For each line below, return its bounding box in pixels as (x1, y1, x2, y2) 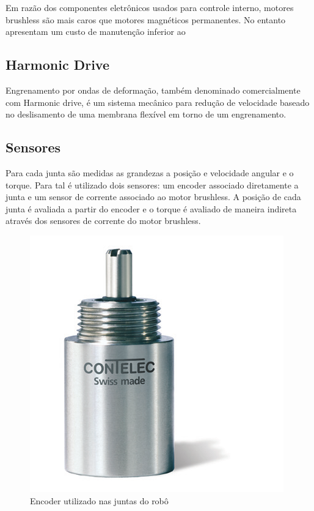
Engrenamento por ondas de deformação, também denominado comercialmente (5, 83, 301, 96)
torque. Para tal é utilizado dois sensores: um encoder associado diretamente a (5, 178, 299, 191)
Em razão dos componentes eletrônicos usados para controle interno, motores (5, 1, 294, 13)
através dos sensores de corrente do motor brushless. (5, 214, 201, 227)
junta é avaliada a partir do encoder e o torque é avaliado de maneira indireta (5, 202, 297, 215)
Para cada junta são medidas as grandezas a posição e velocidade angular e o (5, 166, 294, 179)
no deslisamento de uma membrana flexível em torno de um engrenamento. (5, 108, 287, 121)
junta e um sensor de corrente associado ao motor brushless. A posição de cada (5, 190, 301, 203)
